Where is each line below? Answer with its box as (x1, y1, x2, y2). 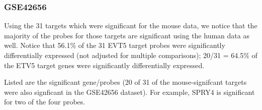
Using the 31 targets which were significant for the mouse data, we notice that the (4, 20, 257, 31)
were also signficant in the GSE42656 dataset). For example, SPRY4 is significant (4, 86, 255, 97)
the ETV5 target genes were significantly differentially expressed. (4, 60, 205, 70)
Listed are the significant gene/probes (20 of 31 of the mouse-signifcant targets (4, 77, 247, 87)
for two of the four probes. (4, 96, 85, 107)
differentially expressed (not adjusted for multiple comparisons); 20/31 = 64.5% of (4, 50, 257, 60)
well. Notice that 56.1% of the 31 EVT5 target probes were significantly (4, 40, 225, 50)
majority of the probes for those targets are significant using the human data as (4, 30, 249, 40)
